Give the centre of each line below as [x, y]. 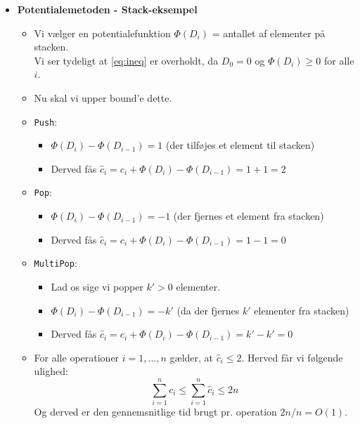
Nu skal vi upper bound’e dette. [103, 97]
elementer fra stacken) [302, 310]
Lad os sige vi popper [97, 286]
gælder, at [192, 357]
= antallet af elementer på [269, 33]
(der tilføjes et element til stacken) [240, 145]
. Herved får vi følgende [292, 357]
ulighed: [51, 371]
